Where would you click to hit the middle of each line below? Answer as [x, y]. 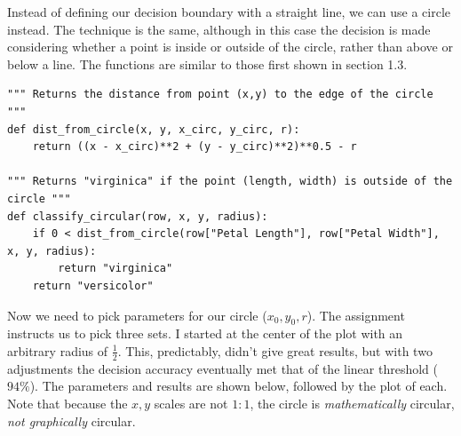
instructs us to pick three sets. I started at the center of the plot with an [205, 333]
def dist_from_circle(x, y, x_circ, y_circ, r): [154, 129]
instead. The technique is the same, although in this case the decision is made [219, 29]
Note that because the [68, 403]
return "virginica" [115, 269]
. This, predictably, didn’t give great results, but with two [275, 350]
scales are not [191, 403]
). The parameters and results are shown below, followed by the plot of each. [238, 386]
